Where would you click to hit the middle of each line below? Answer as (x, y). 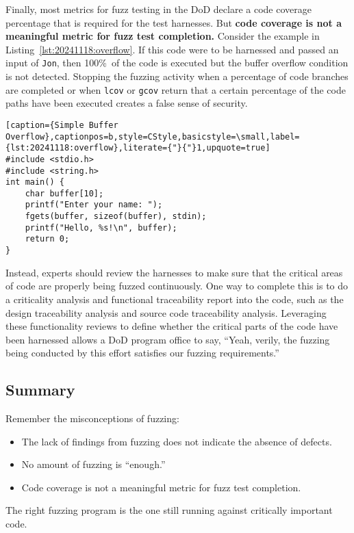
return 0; (47, 239)
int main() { (35, 182)
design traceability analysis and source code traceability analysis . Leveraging (166, 312)
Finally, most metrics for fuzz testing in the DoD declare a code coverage (159, 9)
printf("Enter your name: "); (94, 205)
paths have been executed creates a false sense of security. (127, 103)
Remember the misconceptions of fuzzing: (92, 418)
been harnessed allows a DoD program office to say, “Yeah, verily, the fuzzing (168, 339)
